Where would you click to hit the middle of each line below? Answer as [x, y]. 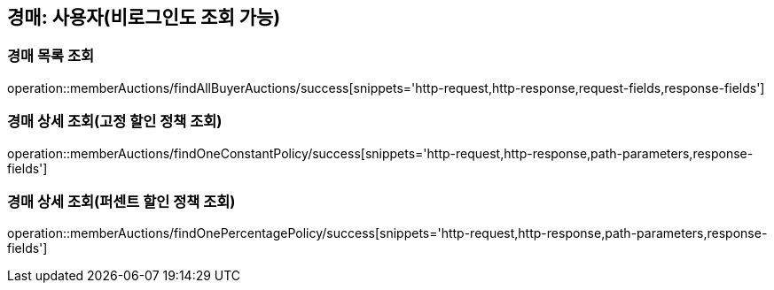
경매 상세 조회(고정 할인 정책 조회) [115, 122]
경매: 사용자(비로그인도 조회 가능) [144, 17]
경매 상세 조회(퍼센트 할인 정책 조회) [121, 201]
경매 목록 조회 [51, 56]
